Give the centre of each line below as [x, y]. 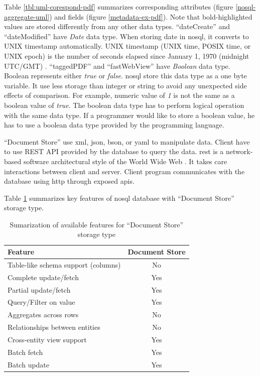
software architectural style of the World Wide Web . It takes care [125, 161]
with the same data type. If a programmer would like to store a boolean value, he [129, 115]
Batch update [29, 364]
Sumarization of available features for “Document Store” [97, 224]
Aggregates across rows [43, 315]
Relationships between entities [54, 327]
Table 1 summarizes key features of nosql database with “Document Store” [119, 198]
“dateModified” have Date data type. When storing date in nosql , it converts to [126, 36]
